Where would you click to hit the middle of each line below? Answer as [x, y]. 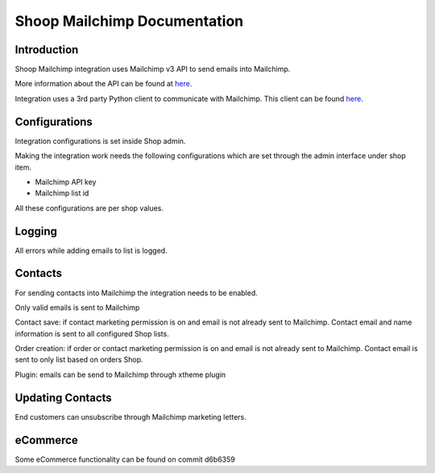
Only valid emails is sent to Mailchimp [77, 308]
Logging [36, 231]
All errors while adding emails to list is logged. [91, 250]
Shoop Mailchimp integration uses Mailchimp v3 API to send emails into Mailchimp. [153, 69]
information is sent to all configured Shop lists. [92, 333]
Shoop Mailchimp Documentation [129, 21]
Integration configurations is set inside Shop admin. [100, 140]
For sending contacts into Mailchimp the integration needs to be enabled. [136, 293]
